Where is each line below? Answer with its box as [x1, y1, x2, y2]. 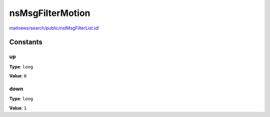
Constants [9, 38, 42, 46]
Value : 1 [9, 105, 27, 111]
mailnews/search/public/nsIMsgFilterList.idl [9, 25, 99, 31]
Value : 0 [9, 73, 27, 79]
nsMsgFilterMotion [9, 7, 90, 18]
